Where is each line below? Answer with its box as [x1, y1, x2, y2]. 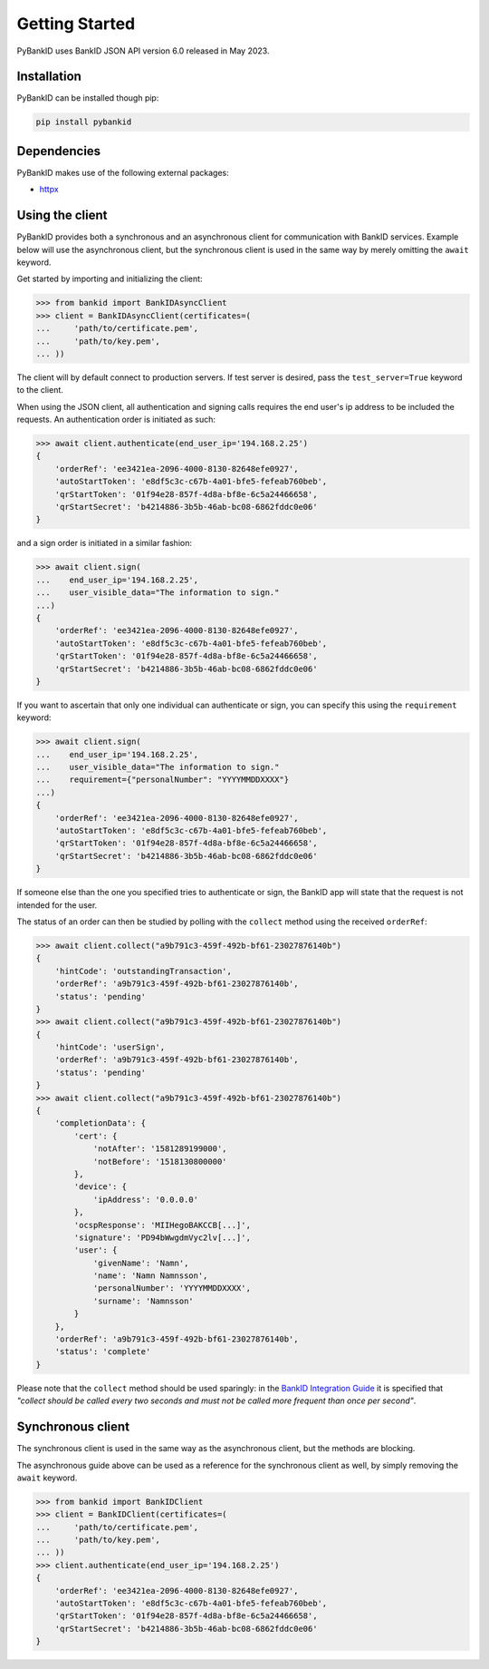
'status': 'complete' [54, 1347, 151, 1357]
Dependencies [16, 143, 101, 159]
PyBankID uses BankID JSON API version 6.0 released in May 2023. [16, 45, 270, 56]
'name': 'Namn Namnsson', [92, 1271, 208, 1281]
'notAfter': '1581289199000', [92, 1144, 227, 1154]
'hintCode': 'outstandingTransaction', [54, 966, 233, 976]
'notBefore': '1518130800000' [92, 1157, 227, 1166]
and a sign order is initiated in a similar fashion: [16, 538, 192, 549]
